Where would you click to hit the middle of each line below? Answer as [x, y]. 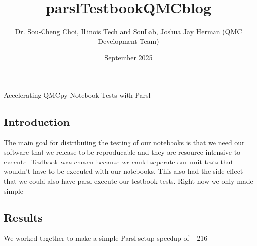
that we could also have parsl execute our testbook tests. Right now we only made [128, 181]
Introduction [37, 121]
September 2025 [128, 58]
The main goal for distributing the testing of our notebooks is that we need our [124, 142]
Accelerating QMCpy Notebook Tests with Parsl [77, 95]
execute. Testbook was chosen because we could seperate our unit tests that [119, 161]
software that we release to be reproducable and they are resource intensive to [122, 152]
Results [23, 217]
